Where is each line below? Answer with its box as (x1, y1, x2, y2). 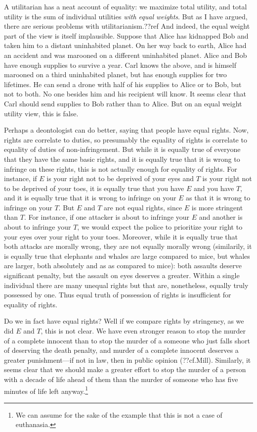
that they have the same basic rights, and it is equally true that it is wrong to (4, 153, 240, 164)
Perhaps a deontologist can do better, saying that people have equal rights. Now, (4, 125, 249, 135)
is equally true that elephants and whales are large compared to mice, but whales (4, 250, 250, 261)
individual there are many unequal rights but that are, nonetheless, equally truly (4, 280, 249, 290)
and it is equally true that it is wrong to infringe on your (4, 192, 176, 203)
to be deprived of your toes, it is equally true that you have (4, 183, 184, 193)
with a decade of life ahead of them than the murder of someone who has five (4, 374, 238, 384)
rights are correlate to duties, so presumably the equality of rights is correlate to (4, 134, 247, 144)
